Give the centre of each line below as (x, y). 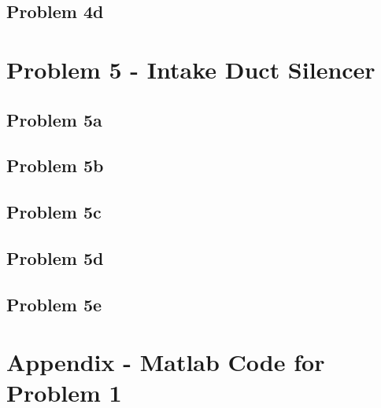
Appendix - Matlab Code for (166, 362)
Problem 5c (54, 212)
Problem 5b (55, 165)
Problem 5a (54, 119)
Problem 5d (55, 257)
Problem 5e (54, 304)
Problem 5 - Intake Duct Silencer (191, 69)
